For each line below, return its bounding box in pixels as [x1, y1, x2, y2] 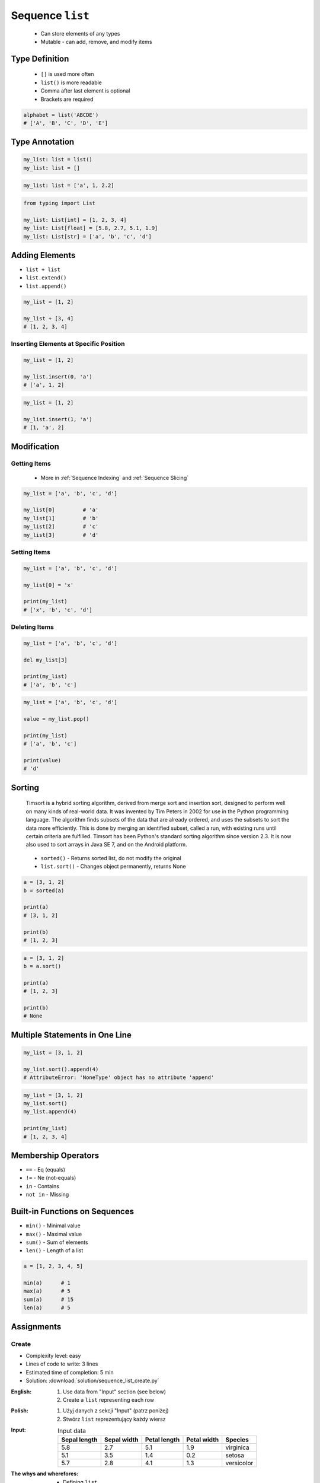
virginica [225, 1443, 249, 1452]
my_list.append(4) [23, 1108, 77, 1115]
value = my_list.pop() [23, 715, 89, 723]
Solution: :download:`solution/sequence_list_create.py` [25, 1377, 159, 1385]
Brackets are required [40, 96, 94, 103]
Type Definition [11, 53, 69, 63]
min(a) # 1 [23, 1280, 71, 1287]
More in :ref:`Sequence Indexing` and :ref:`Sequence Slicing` [40, 474, 189, 481]
